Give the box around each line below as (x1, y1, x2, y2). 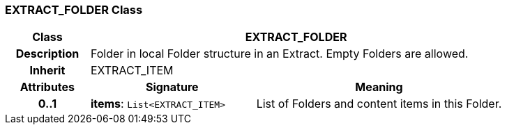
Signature (145, 80, 199, 95)
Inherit (29, 63, 66, 78)
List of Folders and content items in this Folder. (256, 97, 502, 111)
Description (15, 47, 80, 61)
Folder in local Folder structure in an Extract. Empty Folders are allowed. (90, 47, 469, 61)
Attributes (20, 80, 75, 95)
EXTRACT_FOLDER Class (5, 3, 143, 17)
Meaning (355, 80, 403, 95)
